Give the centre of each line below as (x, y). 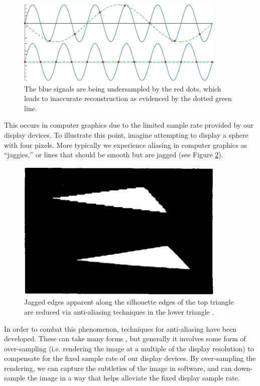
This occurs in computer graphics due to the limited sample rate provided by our (129, 125)
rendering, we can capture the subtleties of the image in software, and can (118, 368)
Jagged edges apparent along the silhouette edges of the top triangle (129, 302)
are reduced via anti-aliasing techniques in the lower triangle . (119, 311)
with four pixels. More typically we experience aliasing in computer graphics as (125, 144)
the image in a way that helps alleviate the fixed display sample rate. (134, 378)
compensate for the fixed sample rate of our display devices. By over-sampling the (130, 358)
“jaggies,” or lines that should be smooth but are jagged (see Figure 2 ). (114, 155)
